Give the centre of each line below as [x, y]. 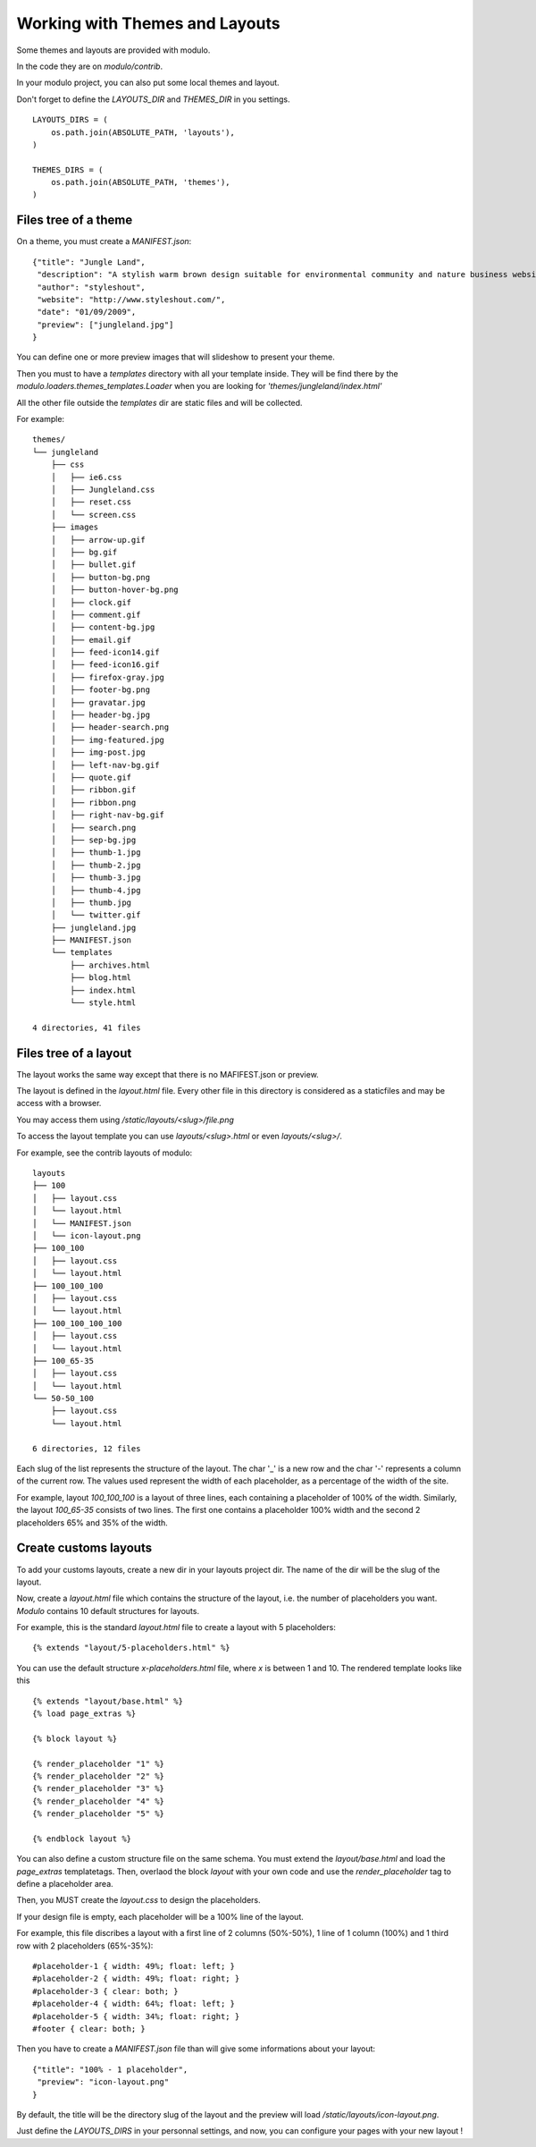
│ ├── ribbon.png [93, 802]
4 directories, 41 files [87, 1027]
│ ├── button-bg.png [100, 577]
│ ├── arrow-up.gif [98, 540]
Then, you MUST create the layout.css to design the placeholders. [138, 1900]
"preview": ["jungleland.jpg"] [105, 325]
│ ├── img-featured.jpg [108, 740]
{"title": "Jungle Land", [89, 262]
